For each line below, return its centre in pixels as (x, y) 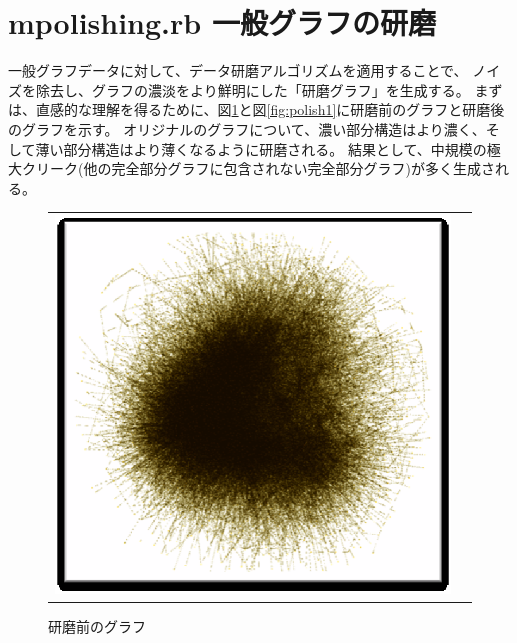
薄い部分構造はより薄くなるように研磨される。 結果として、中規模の (261, 148)
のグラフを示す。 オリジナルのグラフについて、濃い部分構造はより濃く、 (247, 128)
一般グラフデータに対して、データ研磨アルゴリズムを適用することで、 (238, 70)
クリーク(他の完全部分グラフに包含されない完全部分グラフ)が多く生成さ (258, 168)
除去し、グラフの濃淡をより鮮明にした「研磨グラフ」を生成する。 (252, 89)
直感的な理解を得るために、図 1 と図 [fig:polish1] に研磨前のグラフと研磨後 (270, 109)
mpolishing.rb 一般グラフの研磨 (222, 22)
